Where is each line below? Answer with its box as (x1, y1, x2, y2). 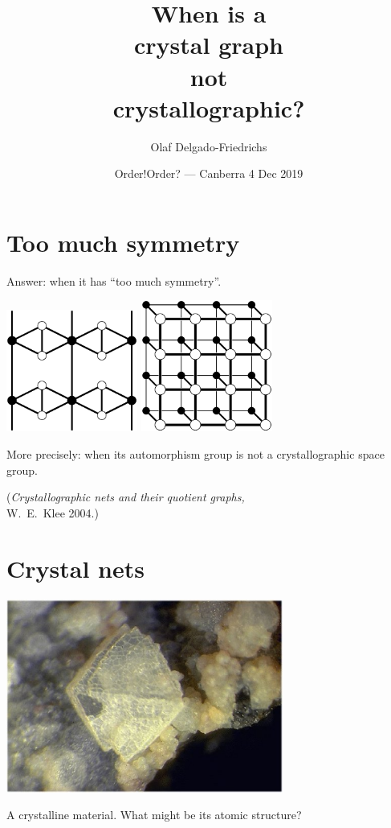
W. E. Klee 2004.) (6, 504, 99, 521)
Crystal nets (6, 551, 145, 584)
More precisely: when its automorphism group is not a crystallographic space (6, 446, 385, 463)
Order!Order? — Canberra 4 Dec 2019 (114, 165, 303, 182)
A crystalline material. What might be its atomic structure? (6, 806, 302, 823)
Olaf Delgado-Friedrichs (150, 138, 267, 154)
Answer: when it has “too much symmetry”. (6, 272, 222, 289)
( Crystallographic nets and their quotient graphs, (6, 488, 245, 505)
